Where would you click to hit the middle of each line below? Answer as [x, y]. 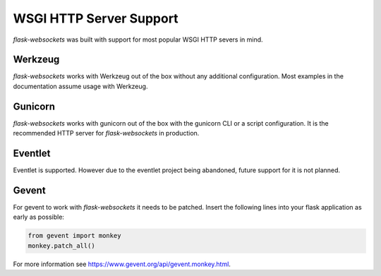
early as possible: [39, 217]
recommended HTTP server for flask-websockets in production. [106, 133]
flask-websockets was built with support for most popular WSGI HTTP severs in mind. [138, 40]
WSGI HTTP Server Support [96, 18]
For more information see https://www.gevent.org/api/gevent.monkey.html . [122, 264]
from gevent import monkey [74, 236]
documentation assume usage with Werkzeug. [80, 86]
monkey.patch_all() [61, 246]
